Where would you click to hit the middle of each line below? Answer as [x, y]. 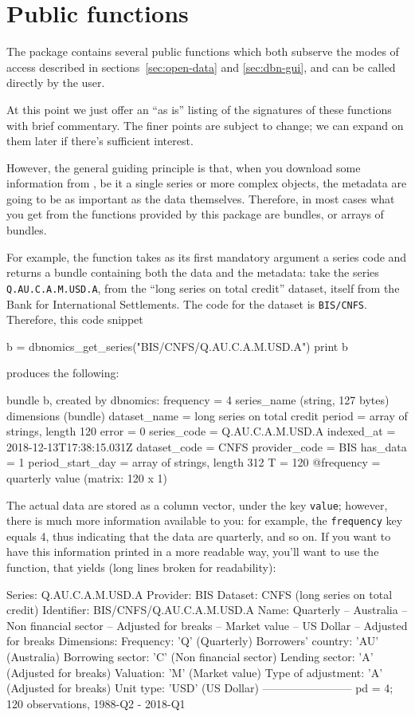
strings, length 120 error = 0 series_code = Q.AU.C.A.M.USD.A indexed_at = [201, 431]
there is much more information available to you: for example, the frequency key [205, 520]
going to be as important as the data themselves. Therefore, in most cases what [201, 198]
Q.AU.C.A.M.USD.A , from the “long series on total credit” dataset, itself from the [203, 288]
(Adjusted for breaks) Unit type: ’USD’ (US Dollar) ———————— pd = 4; [200, 688]
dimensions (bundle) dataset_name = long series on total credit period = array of [207, 415]
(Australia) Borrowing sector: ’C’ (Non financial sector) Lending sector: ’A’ [190, 656]
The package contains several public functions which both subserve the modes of [203, 51]
